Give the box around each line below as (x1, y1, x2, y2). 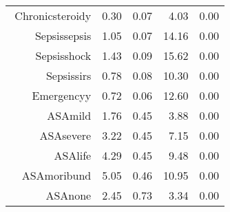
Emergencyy (32, 87, 92, 103)
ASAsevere (39, 127, 92, 143)
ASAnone (45, 187, 92, 203)
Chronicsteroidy (14, 8, 92, 23)
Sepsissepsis (34, 28, 92, 43)
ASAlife (54, 147, 92, 163)
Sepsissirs (45, 67, 92, 83)
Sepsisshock (35, 47, 92, 63)
